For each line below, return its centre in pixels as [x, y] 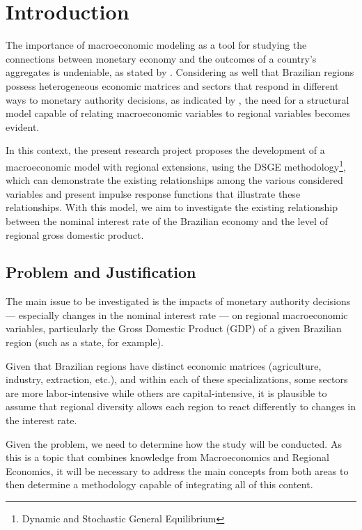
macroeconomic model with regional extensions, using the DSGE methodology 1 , [176, 165]
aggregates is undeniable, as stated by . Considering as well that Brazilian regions [180, 72]
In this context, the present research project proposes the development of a [165, 150]
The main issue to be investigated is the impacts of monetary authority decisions [178, 301]
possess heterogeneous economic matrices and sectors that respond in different [172, 85]
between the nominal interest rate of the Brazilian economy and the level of [167, 220]
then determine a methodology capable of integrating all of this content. [159, 484]
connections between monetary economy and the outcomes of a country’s [161, 58]
